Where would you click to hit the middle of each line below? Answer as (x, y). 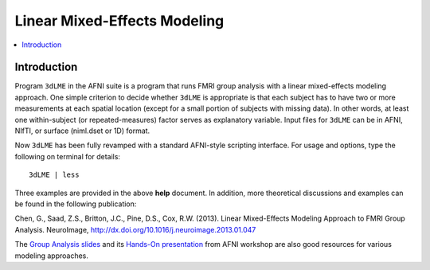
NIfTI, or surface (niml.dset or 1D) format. (82, 131)
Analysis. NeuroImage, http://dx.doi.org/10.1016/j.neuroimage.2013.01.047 (135, 229)
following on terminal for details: (68, 156)
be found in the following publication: (76, 204)
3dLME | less (54, 175)
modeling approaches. (52, 256)
